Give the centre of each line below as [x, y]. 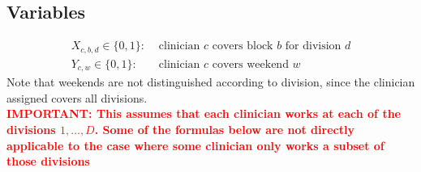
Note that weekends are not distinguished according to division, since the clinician [211, 82]
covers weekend [250, 64]
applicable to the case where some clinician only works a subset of [195, 145]
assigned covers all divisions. [77, 97]
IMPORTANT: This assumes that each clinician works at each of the [204, 113]
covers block [243, 46]
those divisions [48, 161]
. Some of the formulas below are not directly [224, 129]
